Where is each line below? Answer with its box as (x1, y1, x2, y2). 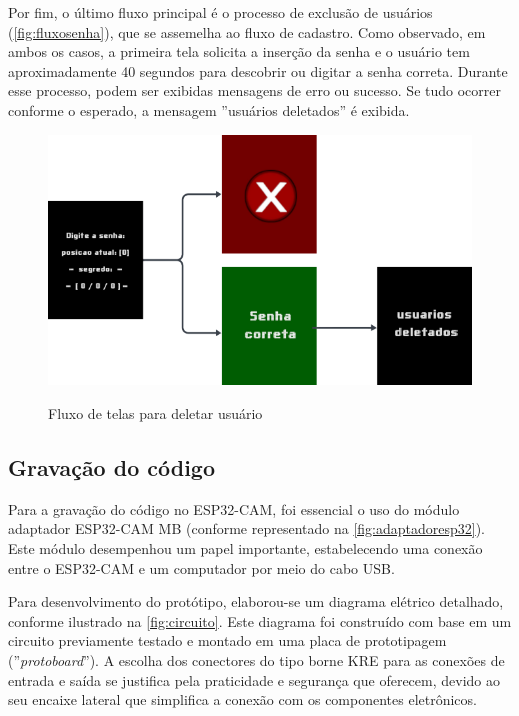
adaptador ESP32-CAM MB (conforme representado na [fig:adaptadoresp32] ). (8, 518, 486, 539)
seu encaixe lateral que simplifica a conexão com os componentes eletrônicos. (8, 689, 477, 710)
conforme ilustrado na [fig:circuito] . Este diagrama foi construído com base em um (8, 610, 512, 631)
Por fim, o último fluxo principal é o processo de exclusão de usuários (8, 2, 433, 22)
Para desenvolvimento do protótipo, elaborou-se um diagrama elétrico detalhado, (8, 591, 504, 612)
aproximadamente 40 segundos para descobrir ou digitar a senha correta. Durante (8, 60, 508, 81)
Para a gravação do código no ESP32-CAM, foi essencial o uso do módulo (8, 498, 460, 519)
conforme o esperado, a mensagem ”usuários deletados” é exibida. (8, 99, 410, 120)
